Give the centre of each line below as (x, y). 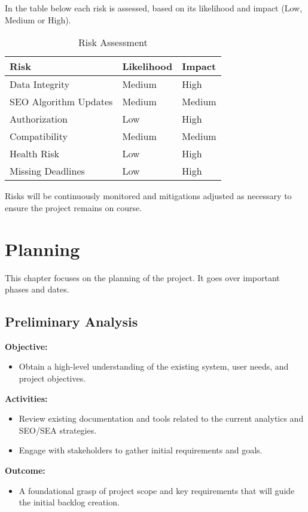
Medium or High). (38, 19)
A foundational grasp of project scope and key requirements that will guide (157, 490)
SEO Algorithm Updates (61, 102)
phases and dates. (37, 289)
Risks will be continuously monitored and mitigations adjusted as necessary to (148, 196)
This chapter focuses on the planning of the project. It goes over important (142, 277)
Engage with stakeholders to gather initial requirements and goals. (141, 450)
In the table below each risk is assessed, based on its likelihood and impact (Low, (154, 8)
